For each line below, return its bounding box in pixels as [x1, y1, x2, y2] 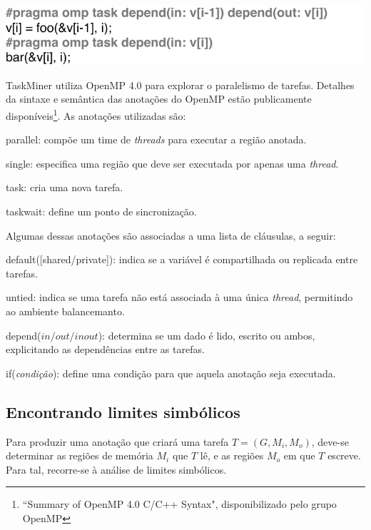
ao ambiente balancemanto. [6, 303, 125, 318]
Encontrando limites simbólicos [6, 400, 240, 422]
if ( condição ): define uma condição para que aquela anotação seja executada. [6, 365, 336, 380]
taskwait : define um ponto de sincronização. [6, 203, 197, 218]
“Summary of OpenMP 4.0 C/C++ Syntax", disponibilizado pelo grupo [22, 496, 337, 511]
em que [283, 448, 315, 463]
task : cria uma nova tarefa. [6, 180, 123, 195]
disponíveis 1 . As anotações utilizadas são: [6, 106, 186, 123]
